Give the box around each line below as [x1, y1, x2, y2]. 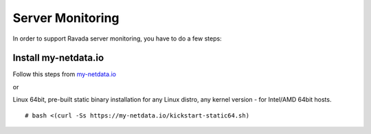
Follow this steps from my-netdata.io [12, 70, 117, 78]
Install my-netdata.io [12, 52, 104, 64]
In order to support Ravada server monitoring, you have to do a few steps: [12, 34, 223, 43]
